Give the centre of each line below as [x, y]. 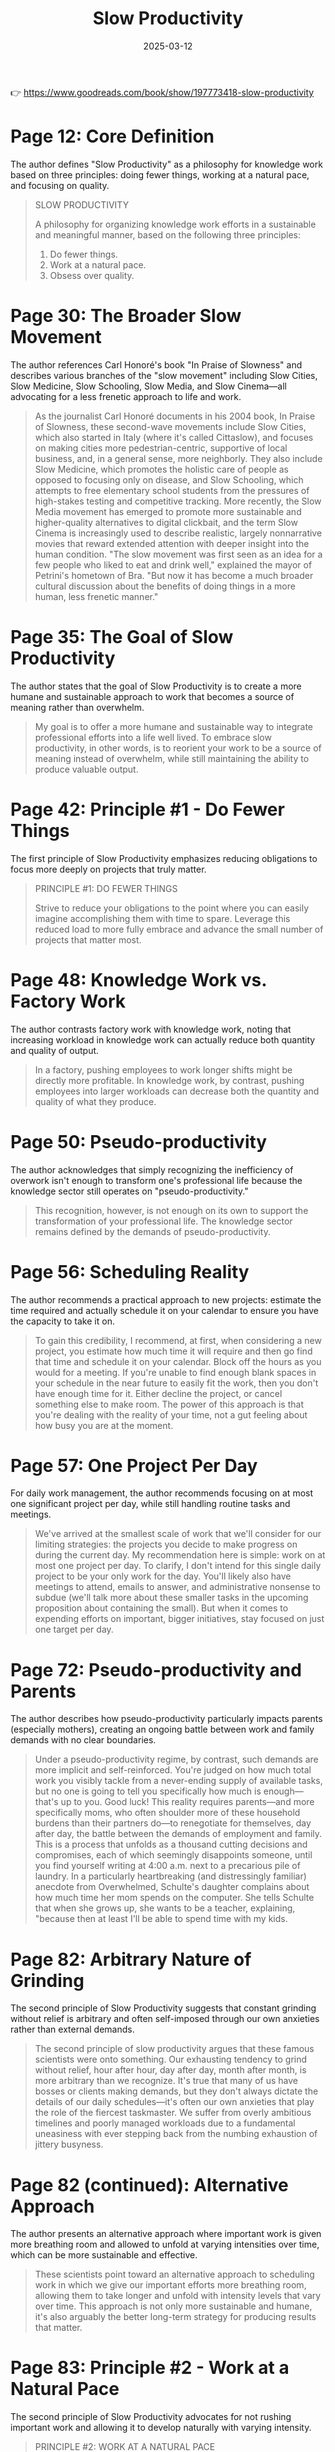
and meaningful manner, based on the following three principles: [168, 234]
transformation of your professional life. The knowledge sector [163, 1221]
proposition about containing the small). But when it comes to [161, 1608]
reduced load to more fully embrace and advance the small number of [179, 929]
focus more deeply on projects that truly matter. [108, 869]
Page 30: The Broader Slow [126, 316]
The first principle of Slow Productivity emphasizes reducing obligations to [164, 858]
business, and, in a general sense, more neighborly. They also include [178, 458]
